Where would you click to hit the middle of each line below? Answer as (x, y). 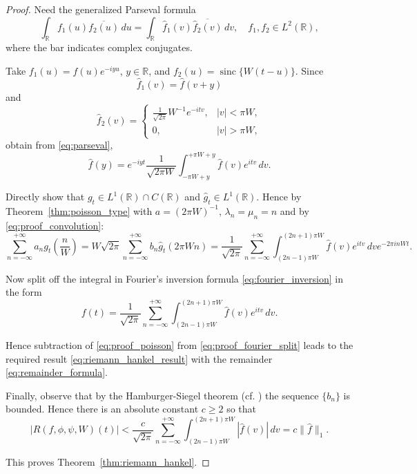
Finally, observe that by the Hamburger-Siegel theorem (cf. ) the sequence (162, 395)
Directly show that (45, 197)
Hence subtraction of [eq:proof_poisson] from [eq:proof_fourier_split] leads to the (180, 345)
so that (242, 409)
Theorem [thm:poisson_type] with (79, 210)
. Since (309, 70)
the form (24, 292)
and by (294, 210)
